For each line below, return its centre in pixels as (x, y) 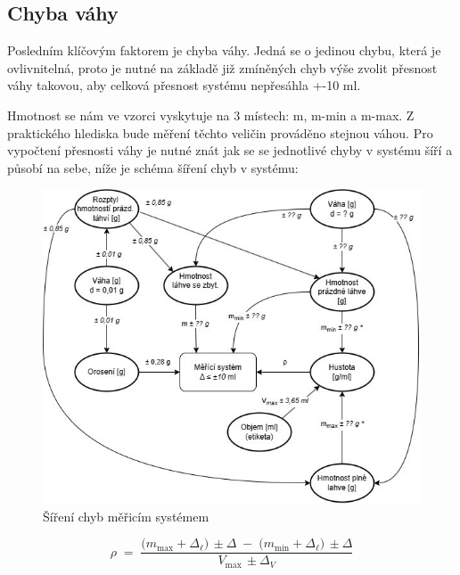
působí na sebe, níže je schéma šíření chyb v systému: (153, 167)
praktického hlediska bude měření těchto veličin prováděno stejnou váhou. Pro (220, 132)
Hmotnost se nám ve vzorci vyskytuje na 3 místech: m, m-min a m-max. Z (211, 115)
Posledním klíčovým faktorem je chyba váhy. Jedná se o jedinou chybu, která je (224, 50)
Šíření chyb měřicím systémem (126, 516)
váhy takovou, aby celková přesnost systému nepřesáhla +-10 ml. (184, 85)
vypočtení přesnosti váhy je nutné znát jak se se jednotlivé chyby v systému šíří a (230, 150)
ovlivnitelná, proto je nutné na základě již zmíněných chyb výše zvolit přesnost (222, 67)
